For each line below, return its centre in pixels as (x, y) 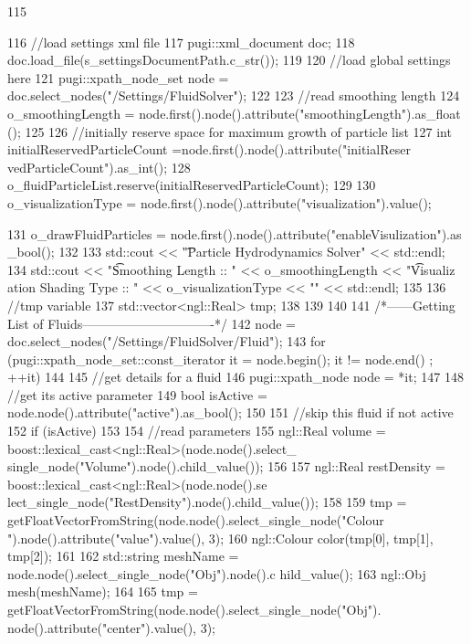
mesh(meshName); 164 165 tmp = (103, 591)
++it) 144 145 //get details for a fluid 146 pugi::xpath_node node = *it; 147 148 (235, 377)
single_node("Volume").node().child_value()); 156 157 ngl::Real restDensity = (226, 466)
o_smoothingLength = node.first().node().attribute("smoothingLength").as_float (234, 113)
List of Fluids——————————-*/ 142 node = (152, 323)
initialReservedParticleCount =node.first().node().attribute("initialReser (209, 149)
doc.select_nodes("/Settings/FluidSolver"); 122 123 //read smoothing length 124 (234, 95)
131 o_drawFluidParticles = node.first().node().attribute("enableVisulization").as (235, 233)
